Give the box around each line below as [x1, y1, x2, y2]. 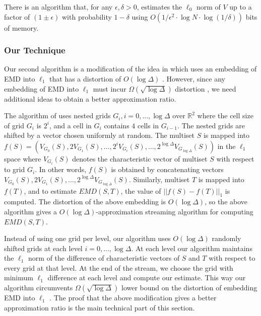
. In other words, [35, 164, 87, 175]
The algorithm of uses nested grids [4, 110, 111, 121]
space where [4, 153, 41, 164]
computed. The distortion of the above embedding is [4, 196, 166, 207]
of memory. [4, 22, 39, 33]
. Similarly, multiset [128, 174, 190, 184]
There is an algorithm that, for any [4, 2, 113, 12]
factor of [4, 11, 30, 22]
